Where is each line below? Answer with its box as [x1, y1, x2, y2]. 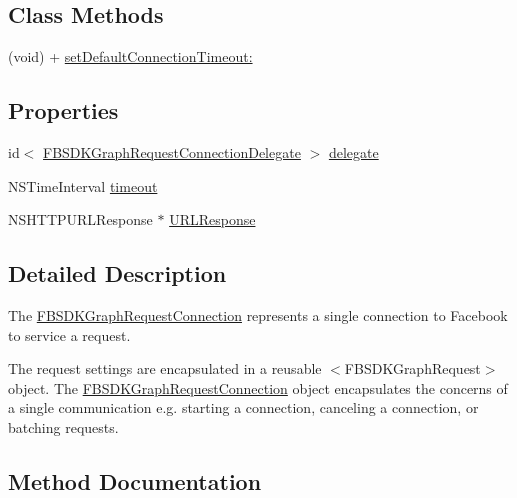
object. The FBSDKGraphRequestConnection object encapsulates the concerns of [8, 377, 508, 398]
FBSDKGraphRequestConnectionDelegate [43, 142, 301, 162]
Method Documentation [8, 465, 262, 496]
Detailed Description [8, 258, 227, 289]
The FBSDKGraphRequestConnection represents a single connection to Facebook [8, 304, 508, 325]
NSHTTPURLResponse [8, 209, 153, 230]
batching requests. [8, 416, 119, 437]
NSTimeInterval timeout [8, 175, 158, 196]
